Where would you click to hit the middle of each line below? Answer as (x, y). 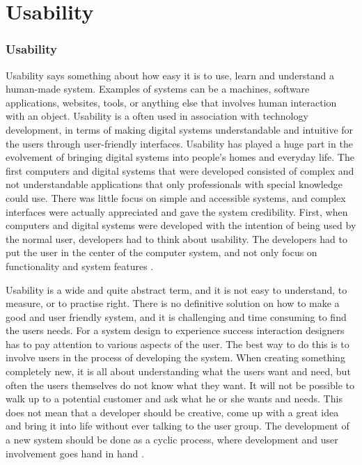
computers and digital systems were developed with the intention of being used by (181, 225)
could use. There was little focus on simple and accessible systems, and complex (176, 197)
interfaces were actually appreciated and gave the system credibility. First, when (177, 211)
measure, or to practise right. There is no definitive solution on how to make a (173, 303)
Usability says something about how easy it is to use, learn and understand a (170, 75)
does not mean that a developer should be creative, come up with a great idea (172, 412)
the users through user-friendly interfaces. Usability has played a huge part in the (179, 143)
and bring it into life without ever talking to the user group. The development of (178, 426)
